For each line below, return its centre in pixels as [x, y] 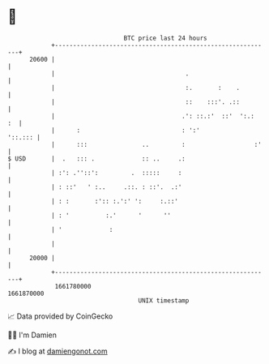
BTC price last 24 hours [165, 38]
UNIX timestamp [164, 300]
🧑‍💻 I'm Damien [32, 335]
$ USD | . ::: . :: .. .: [96, 158]
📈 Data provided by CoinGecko [60, 316]
